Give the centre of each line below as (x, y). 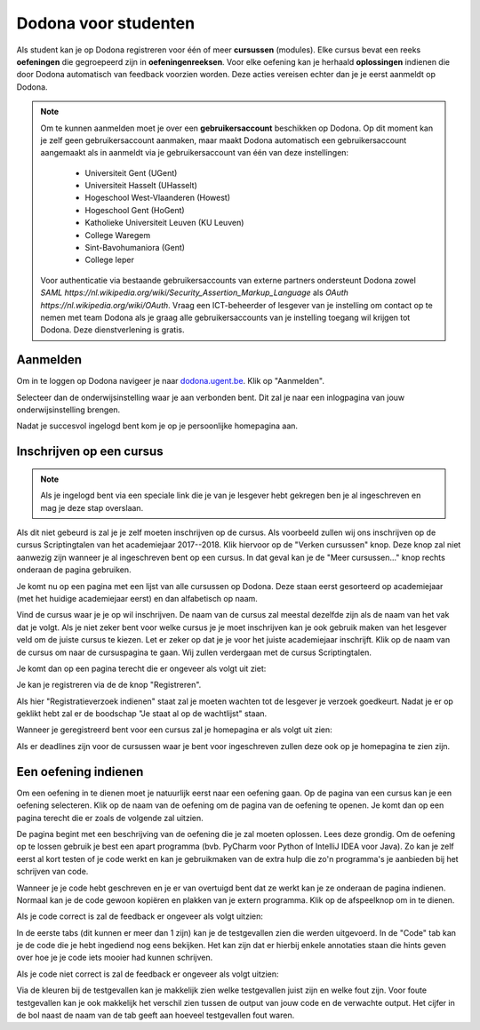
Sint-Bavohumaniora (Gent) (135, 248)
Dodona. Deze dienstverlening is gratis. (112, 330)
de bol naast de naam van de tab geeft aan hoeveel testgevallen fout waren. (156, 1015)
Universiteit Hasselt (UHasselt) (141, 186)
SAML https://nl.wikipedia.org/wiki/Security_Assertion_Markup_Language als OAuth (194, 292)
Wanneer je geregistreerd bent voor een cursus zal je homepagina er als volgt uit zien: (174, 730)
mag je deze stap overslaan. (92, 507)
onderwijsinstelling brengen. (68, 410)
